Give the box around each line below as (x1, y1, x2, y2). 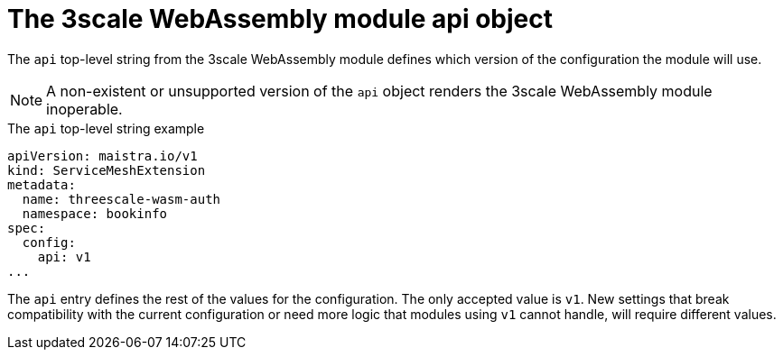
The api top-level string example (7, 120, 205, 136)
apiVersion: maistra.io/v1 (7, 148, 198, 163)
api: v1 (37, 249, 91, 264)
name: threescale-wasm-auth (22, 191, 221, 206)
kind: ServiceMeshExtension (7, 162, 206, 178)
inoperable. (46, 99, 123, 118)
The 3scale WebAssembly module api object (7, 4, 553, 34)
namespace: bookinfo (22, 206, 168, 221)
